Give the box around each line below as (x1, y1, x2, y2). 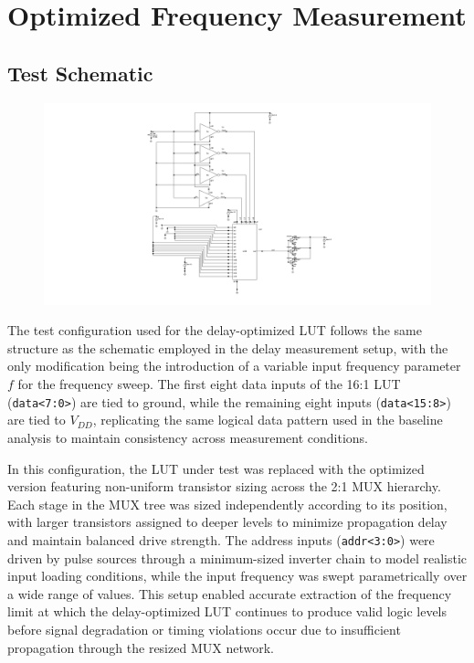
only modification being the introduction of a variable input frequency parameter (7, 356, 461, 375)
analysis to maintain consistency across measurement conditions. (7, 427, 368, 447)
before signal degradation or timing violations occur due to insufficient (7, 619, 401, 638)
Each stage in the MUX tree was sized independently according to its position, (7, 494, 448, 513)
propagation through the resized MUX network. (7, 637, 274, 657)
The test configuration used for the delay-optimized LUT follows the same (7, 321, 422, 340)
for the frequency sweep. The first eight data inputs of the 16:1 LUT (17, 374, 401, 394)
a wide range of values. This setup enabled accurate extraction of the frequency (7, 584, 452, 603)
